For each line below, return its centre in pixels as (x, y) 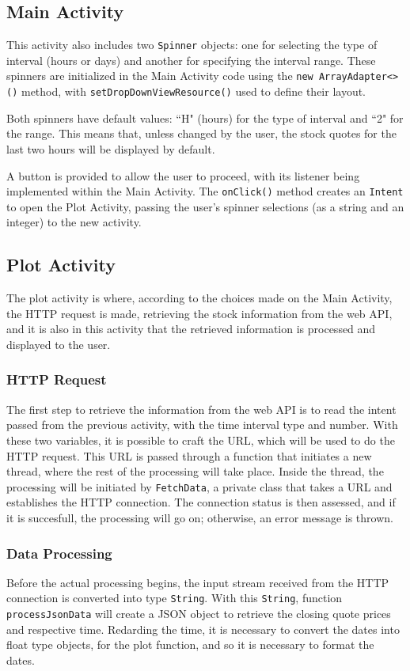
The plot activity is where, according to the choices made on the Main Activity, (199, 298)
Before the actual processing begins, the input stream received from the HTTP (198, 582)
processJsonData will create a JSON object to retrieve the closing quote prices (199, 614)
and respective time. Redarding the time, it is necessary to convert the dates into (203, 629)
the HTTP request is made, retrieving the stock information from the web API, (199, 313)
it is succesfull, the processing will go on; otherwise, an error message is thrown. (200, 517)
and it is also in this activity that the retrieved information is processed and (191, 329)
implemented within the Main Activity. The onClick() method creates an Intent (205, 191)
